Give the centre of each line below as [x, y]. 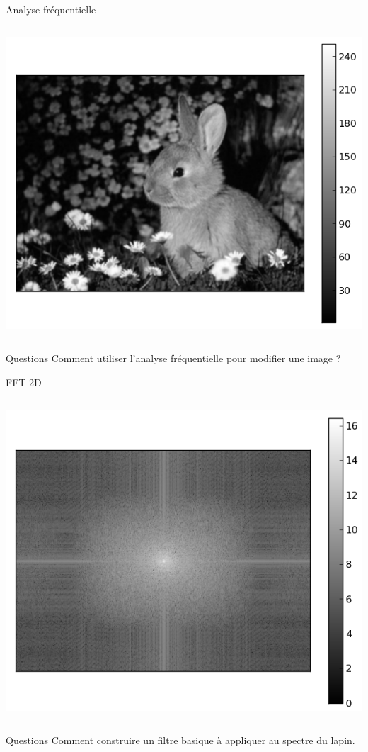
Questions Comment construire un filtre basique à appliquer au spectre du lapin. [180, 740]
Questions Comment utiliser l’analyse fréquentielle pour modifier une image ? [173, 358]
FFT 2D [24, 382]
